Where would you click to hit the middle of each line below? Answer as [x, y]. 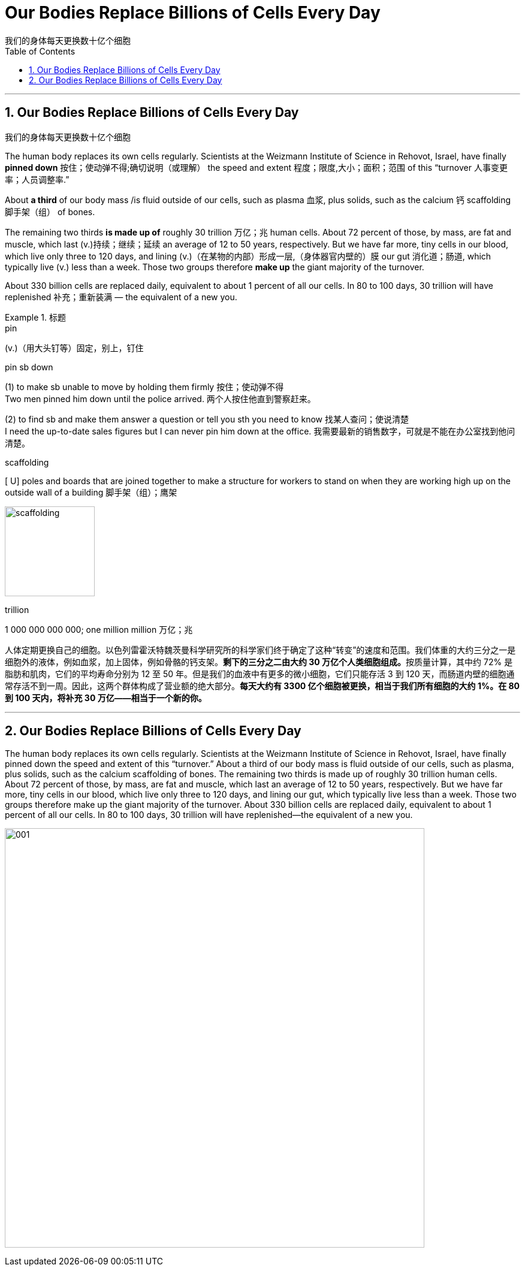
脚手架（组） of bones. [50, 212]
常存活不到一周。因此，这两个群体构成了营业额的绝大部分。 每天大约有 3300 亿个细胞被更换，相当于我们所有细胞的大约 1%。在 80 [262, 686]
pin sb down [29, 367]
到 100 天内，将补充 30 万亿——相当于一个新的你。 [106, 698]
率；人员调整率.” [37, 179]
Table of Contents [40, 51]
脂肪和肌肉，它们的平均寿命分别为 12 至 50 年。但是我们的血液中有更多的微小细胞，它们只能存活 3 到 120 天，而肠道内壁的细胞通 [260, 674]
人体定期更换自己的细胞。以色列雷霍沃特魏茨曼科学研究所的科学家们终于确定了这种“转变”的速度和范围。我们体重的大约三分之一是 [260, 650]
